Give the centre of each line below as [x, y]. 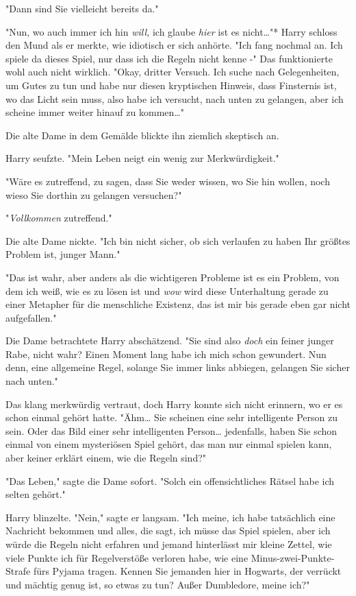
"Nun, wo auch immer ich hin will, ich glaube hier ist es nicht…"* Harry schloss [171, 31]
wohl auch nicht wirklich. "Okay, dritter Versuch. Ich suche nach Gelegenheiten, [173, 72]
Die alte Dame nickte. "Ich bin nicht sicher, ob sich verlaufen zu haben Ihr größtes [178, 240]
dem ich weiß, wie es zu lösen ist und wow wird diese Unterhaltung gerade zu [167, 290]
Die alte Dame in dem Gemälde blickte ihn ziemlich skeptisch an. [142, 135]
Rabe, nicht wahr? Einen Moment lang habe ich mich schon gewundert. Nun [166, 354]
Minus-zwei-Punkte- [293, 557]
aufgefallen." [31, 317]
